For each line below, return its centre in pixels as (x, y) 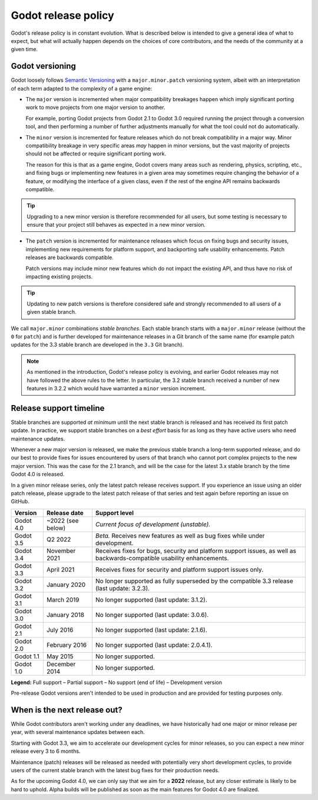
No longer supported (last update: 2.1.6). (151, 630)
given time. (24, 49)
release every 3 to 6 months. (46, 751)
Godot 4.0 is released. (38, 474)
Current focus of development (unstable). (153, 524)
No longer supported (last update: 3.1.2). (151, 599)
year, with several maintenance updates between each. (78, 732)
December (61, 664)
